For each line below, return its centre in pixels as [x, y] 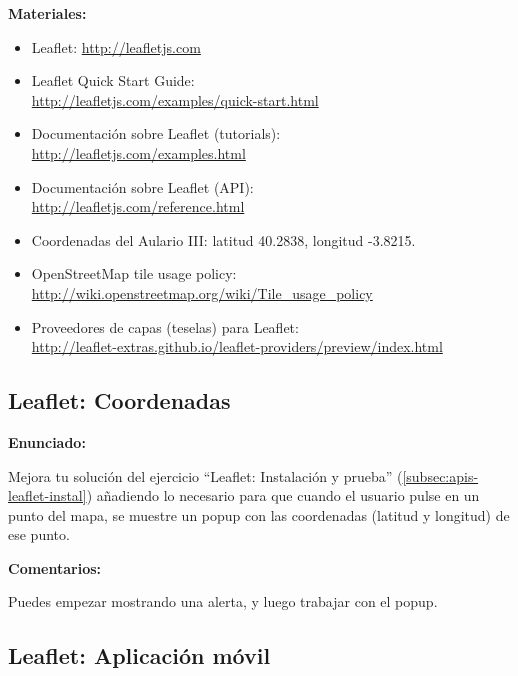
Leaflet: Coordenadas [119, 400]
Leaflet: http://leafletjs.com [116, 46]
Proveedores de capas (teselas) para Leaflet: [165, 326]
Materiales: [47, 13]
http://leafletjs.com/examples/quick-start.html [175, 99]
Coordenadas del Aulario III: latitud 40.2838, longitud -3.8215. [223, 239]
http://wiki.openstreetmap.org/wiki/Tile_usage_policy [202, 292]
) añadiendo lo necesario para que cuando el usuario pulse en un [283, 495]
